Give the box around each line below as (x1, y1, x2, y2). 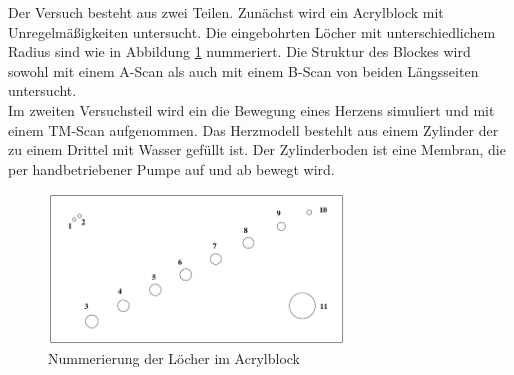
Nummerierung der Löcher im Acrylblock (48, 348, 300, 369)
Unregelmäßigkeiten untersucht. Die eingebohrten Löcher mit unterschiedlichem (8, 21, 496, 42)
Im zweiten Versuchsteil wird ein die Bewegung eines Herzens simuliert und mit (8, 99, 495, 120)
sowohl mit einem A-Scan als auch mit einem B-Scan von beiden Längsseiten (8, 60, 479, 81)
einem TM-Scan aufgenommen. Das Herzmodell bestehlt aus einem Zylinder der (8, 119, 499, 140)
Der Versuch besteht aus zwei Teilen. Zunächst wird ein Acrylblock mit (8, 2, 444, 22)
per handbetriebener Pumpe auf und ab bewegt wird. (8, 158, 335, 179)
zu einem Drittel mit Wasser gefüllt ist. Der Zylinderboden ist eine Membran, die (8, 139, 506, 160)
